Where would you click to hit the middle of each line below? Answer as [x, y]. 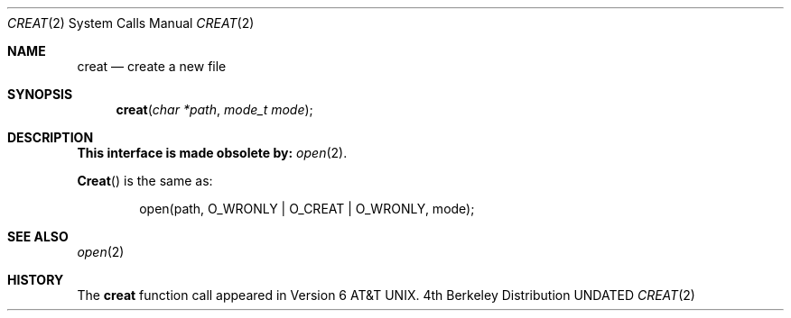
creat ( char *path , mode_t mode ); [214, 109]
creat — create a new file [152, 66]
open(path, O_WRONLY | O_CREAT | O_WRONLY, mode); [307, 209]
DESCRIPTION [51, 137]
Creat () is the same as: [145, 181]
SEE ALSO [38, 236]
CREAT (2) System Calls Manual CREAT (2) [131, 23]
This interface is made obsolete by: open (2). [212, 153]
